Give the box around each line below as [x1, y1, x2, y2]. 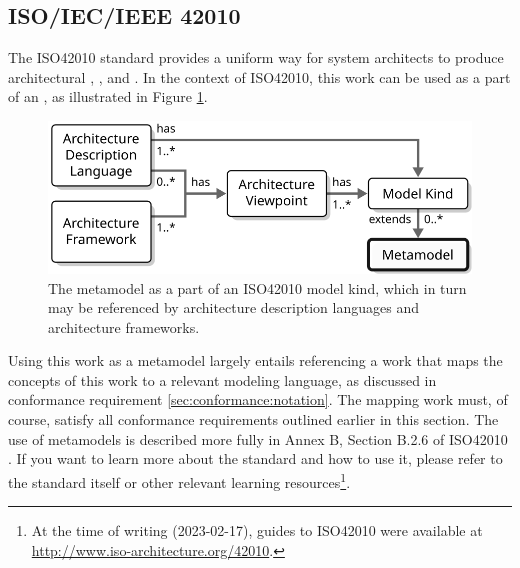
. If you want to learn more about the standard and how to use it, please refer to [8, 448, 503, 469]
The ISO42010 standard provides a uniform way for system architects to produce [8, 47, 504, 68]
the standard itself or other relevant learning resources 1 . [8, 468, 351, 492]
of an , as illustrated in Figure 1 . [8, 86, 208, 107]
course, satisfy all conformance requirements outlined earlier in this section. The [8, 409, 499, 430]
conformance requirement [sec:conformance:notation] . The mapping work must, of [8, 389, 508, 410]
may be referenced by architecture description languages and [48, 297, 419, 318]
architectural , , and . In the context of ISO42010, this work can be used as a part [8, 66, 511, 87]
